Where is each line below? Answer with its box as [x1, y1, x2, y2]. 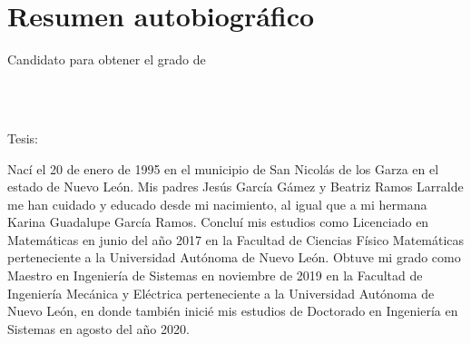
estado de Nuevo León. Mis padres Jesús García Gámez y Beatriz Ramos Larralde [7, 177, 464, 196]
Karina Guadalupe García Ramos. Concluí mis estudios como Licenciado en [7, 212, 429, 231]
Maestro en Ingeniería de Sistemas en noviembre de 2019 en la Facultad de [7, 266, 423, 285]
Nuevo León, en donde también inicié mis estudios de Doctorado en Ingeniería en [7, 301, 458, 320]
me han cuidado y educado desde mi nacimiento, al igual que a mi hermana [7, 194, 427, 213]
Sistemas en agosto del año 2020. [7, 319, 190, 338]
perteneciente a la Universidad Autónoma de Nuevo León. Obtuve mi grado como [7, 248, 461, 267]
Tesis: [7, 128, 38, 147]
